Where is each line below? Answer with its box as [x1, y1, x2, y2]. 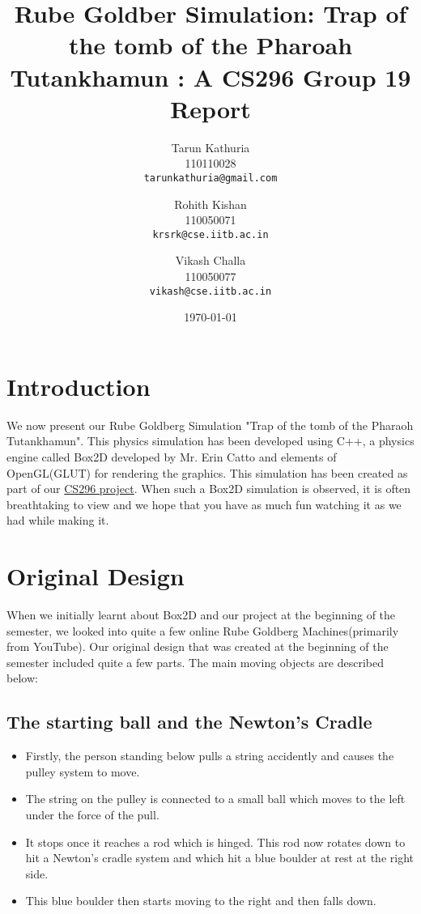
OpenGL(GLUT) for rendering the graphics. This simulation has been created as [6, 464, 408, 481]
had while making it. [6, 512, 109, 529]
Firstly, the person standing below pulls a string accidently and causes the [25, 747, 394, 764]
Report [170, 91, 251, 125]
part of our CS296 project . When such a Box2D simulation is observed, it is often [6, 480, 411, 497]
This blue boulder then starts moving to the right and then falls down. [25, 892, 376, 909]
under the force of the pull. [25, 806, 159, 823]
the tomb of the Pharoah [68, 28, 353, 62]
